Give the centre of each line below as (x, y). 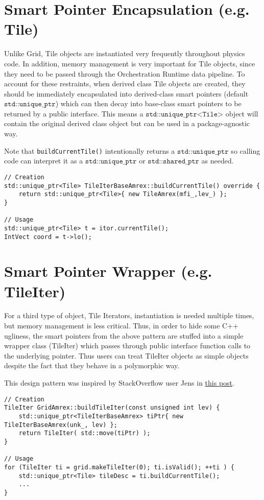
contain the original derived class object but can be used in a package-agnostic (127, 123)
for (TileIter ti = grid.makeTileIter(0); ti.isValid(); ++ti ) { (119, 467)
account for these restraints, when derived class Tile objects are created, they (125, 84)
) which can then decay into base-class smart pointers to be (148, 103)
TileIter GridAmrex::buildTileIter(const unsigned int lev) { (112, 408)
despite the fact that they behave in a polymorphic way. (92, 365)
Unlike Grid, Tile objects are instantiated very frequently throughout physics (125, 53)
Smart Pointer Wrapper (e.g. (108, 271)
